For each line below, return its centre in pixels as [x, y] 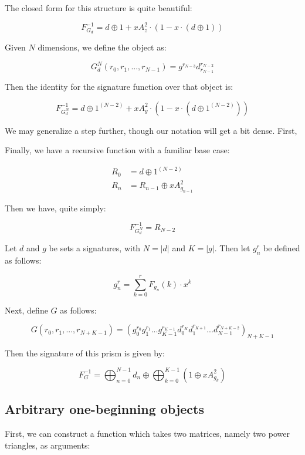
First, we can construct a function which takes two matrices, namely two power [147, 434]
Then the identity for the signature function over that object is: [119, 86]
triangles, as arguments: [48, 445]
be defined [282, 248]
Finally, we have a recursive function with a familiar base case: [117, 150]
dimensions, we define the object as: [102, 47]
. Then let [232, 248]
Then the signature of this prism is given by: [85, 353]
